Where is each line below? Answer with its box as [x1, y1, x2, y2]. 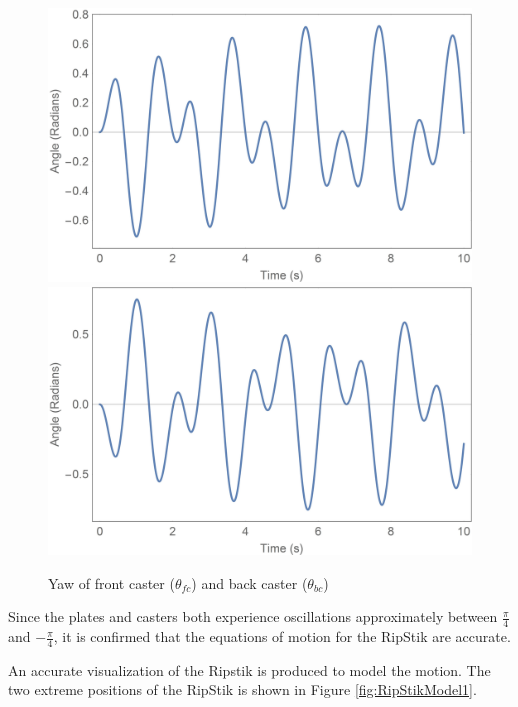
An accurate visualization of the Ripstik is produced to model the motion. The [8, 659, 491, 680]
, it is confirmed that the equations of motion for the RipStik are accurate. [53, 626, 511, 647]
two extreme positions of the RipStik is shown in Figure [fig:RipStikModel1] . [8, 679, 477, 700]
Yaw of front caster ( [48, 572, 175, 593]
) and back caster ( [191, 572, 308, 593]
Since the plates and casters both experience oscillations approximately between [8, 606, 498, 627]
